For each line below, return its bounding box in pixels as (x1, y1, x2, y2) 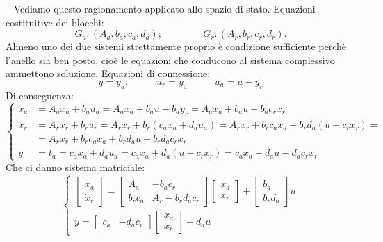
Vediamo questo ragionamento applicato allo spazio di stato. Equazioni (13, 1, 316, 15)
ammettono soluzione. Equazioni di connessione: (6, 66, 211, 81)
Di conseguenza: (6, 88, 74, 102)
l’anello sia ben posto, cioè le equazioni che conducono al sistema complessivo (6, 52, 335, 67)
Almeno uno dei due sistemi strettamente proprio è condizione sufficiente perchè (6, 39, 347, 54)
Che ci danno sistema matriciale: (6, 160, 145, 175)
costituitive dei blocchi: (6, 15, 104, 29)
